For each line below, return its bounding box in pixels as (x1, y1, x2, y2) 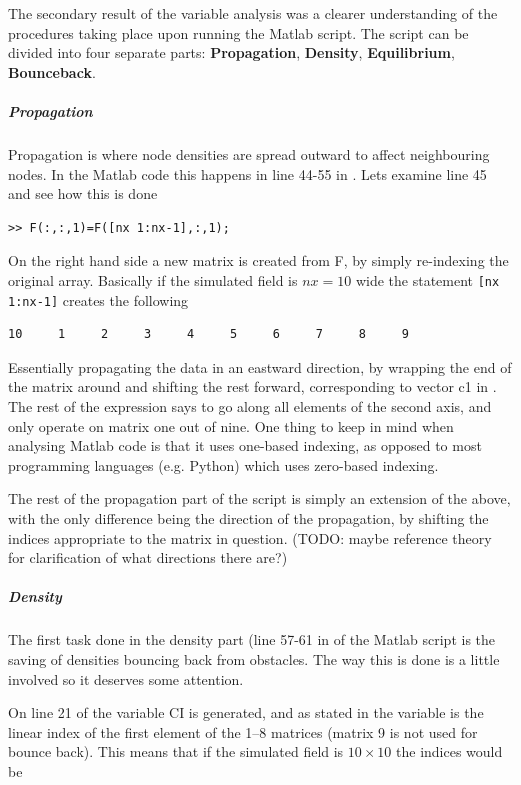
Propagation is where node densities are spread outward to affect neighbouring (8, 143, 490, 164)
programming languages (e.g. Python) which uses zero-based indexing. (8, 454, 439, 475)
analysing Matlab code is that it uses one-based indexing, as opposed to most (8, 435, 482, 456)
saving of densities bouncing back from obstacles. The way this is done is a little (8, 648, 500, 669)
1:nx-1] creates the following (8, 289, 189, 310)
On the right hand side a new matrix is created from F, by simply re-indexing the (8, 250, 509, 271)
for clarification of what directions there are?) (8, 547, 288, 568)
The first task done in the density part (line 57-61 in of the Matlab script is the (8, 629, 496, 650)
